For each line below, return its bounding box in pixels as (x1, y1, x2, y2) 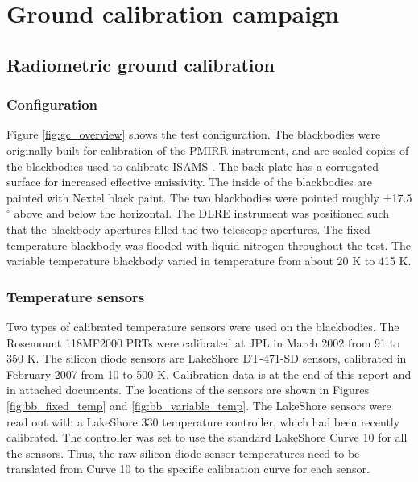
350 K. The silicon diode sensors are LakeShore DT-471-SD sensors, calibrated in (6, 350, 407, 367)
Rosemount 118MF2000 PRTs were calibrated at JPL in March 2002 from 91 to (6, 334, 400, 351)
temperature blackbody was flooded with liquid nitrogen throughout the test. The (6, 236, 412, 253)
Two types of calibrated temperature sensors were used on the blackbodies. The (6, 318, 399, 334)
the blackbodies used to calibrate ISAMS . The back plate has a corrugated (6, 157, 379, 174)
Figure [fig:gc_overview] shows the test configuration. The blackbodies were (6, 126, 381, 143)
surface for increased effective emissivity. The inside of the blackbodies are (6, 173, 373, 190)
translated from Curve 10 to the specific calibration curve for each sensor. (6, 460, 370, 477)
